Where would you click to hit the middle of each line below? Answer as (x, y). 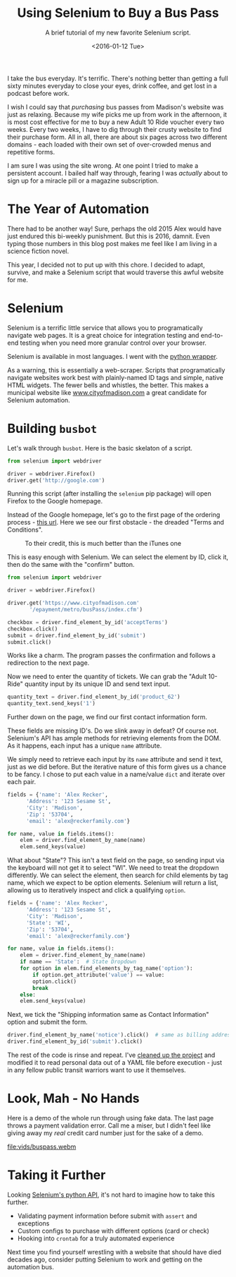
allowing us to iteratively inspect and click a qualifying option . (97, 891)
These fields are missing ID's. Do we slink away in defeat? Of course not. (113, 731)
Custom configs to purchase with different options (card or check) (113, 1230)
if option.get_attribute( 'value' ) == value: (99, 974)
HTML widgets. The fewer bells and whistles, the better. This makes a (108, 385)
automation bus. (31, 1266)
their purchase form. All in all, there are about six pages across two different (117, 137)
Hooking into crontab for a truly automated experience (96, 1238)
